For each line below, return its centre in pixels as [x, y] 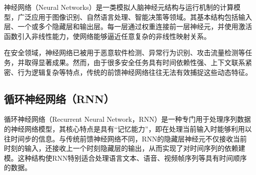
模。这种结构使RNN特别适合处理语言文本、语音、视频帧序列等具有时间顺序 [126, 157]
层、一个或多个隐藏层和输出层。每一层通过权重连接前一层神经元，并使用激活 [128, 26]
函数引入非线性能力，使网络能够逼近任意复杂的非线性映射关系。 [107, 36]
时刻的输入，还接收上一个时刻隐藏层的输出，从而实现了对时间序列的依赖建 [125, 148]
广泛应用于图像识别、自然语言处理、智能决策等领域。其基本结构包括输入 [135, 17]
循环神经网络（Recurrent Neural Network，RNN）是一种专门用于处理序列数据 [128, 119]
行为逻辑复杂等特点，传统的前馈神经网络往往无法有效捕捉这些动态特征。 [135, 72]
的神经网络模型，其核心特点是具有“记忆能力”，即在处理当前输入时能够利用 [125, 128]
